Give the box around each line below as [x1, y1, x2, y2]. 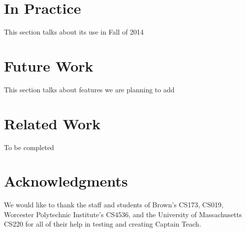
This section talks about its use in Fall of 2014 [4, 27, 144, 37]
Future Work [4, 55, 93, 76]
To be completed [4, 142, 54, 152]
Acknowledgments [4, 171, 128, 191]
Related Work [4, 113, 101, 133]
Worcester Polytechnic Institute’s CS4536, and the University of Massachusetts [4, 209, 242, 219]
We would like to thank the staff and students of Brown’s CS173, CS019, [4, 199, 223, 210]
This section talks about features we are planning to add [4, 84, 175, 94]
